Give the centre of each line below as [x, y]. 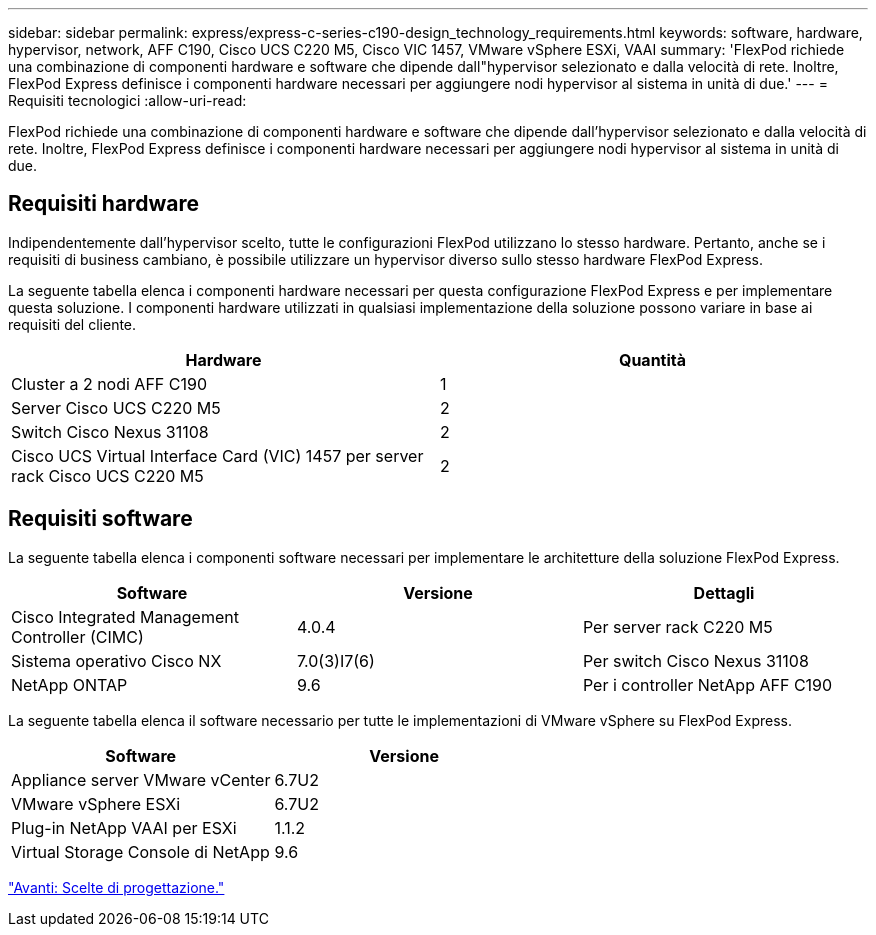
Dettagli [724, 592]
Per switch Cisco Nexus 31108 [695, 660]
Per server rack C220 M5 [677, 626]
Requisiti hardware [103, 204]
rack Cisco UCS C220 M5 [107, 475]
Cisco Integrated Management [125, 616]
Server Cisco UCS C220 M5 [116, 407]
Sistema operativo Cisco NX [116, 660]
